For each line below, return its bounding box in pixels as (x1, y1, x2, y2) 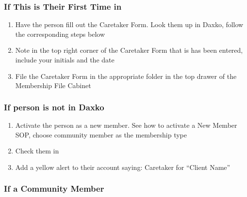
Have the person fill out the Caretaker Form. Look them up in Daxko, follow (15, 19, 244, 30)
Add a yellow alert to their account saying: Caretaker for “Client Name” (15, 162, 231, 172)
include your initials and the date (15, 55, 115, 64)
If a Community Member (4, 182, 104, 195)
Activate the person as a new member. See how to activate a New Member (15, 120, 237, 130)
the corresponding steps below (15, 29, 105, 39)
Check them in (15, 146, 59, 156)
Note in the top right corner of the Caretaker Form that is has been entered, (15, 45, 243, 55)
